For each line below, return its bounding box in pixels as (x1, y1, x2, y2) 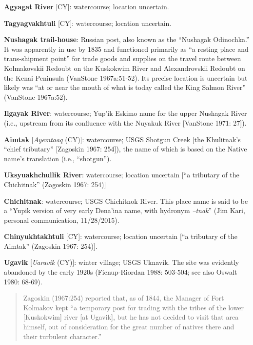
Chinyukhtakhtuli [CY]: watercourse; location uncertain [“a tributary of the (4, 231, 237, 241)
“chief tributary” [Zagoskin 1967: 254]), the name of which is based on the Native (4, 144, 247, 154)
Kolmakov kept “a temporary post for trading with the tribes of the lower (23, 302, 244, 312)
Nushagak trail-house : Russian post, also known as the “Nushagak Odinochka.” (4, 34, 250, 44)
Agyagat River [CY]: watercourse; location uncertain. (4, 1, 169, 11)
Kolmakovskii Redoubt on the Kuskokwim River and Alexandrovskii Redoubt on (4, 63, 245, 73)
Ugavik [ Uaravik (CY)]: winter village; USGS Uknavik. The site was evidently (4, 257, 239, 267)
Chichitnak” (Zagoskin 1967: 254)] (4, 179, 106, 189)
